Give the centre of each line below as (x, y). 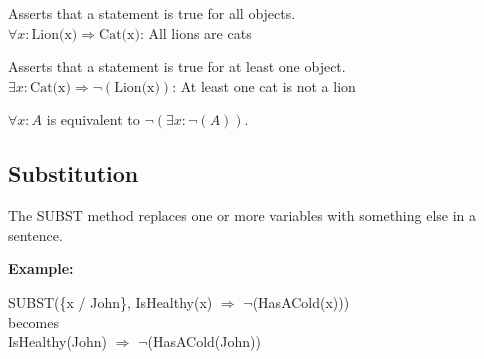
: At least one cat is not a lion (264, 85)
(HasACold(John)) (204, 341)
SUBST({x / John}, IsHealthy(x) (110, 301)
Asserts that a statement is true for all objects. (152, 13)
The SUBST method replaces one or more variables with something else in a (242, 215)
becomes (34, 321)
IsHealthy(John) (58, 341)
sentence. (35, 234)
